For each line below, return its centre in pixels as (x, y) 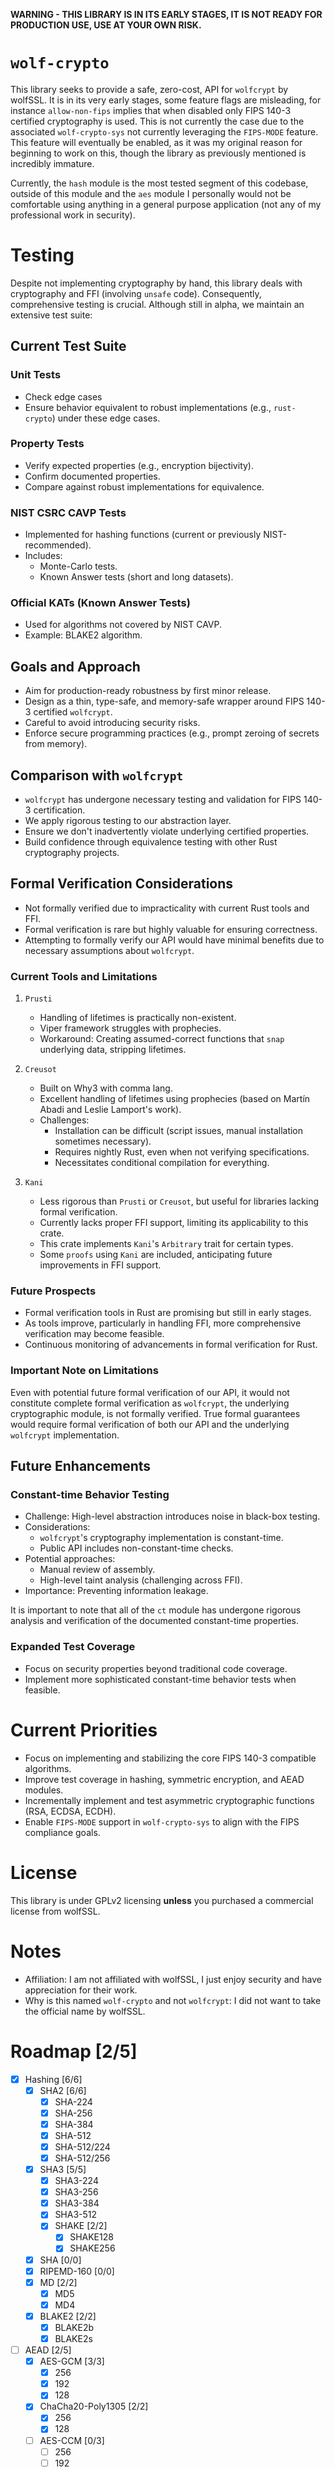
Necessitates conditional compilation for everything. (162, 1163)
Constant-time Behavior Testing (90, 1495)
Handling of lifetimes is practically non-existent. (138, 1018)
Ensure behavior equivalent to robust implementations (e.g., (148, 407)
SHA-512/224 (82, 2146)
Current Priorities (84, 1730)
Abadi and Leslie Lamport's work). (110, 1110)
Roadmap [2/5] (74, 2051)
